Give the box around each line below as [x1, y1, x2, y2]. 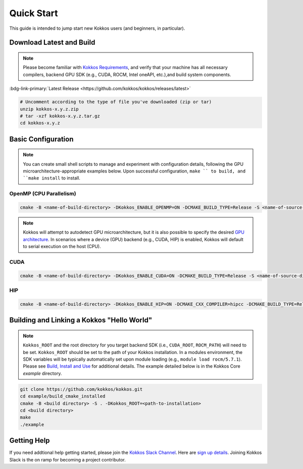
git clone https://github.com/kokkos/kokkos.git [20, 386, 143, 392]
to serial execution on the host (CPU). [23, 244, 101, 250]
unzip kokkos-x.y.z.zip [20, 106, 79, 112]
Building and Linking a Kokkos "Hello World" [9, 316, 153, 325]
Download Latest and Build [9, 38, 95, 47]
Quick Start [9, 8, 58, 19]
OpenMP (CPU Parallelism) [9, 190, 76, 197]
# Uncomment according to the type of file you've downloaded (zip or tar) [20, 99, 212, 105]
